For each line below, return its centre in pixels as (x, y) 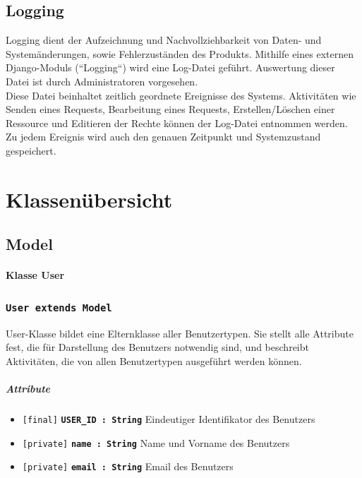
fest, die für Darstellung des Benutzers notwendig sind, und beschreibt (157, 347)
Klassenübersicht (89, 199)
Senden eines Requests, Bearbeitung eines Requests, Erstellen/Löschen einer (170, 109)
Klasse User (35, 275)
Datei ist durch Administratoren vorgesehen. (102, 81)
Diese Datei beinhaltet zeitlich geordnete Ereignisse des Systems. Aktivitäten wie (181, 95)
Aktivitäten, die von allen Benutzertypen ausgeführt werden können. (154, 360)
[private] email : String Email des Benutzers (128, 466)
